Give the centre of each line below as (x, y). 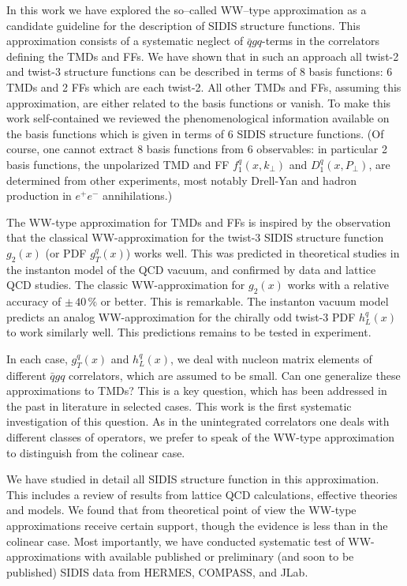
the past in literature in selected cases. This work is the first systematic (179, 406)
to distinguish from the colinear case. (96, 452)
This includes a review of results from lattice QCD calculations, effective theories (202, 494)
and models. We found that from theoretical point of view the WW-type (181, 510)
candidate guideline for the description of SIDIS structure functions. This (183, 25)
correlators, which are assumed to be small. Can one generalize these (235, 375)
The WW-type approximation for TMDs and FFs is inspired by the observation (199, 222)
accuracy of (34, 301)
